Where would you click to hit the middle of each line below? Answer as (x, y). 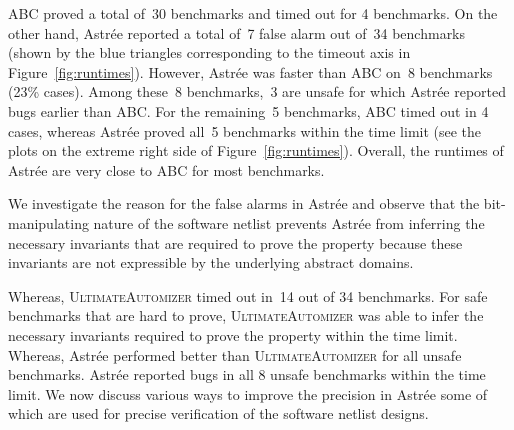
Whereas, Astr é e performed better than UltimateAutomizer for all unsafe (235, 354)
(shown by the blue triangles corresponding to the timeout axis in (209, 52)
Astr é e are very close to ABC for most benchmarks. (166, 169)
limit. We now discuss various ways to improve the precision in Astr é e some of (248, 393)
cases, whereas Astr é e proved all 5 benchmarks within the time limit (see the (245, 130)
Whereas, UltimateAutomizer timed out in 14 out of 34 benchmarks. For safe (248, 295)
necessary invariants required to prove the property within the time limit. (233, 334)
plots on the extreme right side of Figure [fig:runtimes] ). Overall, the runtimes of (256, 150)
